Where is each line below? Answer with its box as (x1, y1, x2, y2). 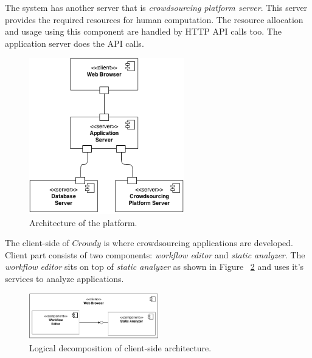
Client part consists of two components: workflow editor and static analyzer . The (5, 248, 305, 261)
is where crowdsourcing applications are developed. (103, 236, 294, 249)
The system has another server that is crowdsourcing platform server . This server (5, 1, 308, 13)
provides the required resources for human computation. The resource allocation (5, 13, 303, 26)
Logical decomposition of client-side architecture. (29, 341, 212, 354)
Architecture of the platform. (29, 216, 137, 229)
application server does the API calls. (5, 36, 144, 49)
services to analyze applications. (5, 272, 124, 284)
